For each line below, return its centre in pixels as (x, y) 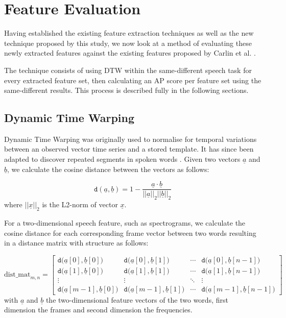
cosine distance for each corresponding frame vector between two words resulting (130, 233)
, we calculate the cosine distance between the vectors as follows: (108, 169)
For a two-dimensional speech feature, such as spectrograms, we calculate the (125, 222)
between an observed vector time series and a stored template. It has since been (129, 149)
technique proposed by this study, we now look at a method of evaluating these (128, 43)
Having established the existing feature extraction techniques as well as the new (129, 33)
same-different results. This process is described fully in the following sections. (126, 90)
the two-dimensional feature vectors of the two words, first (137, 299)
